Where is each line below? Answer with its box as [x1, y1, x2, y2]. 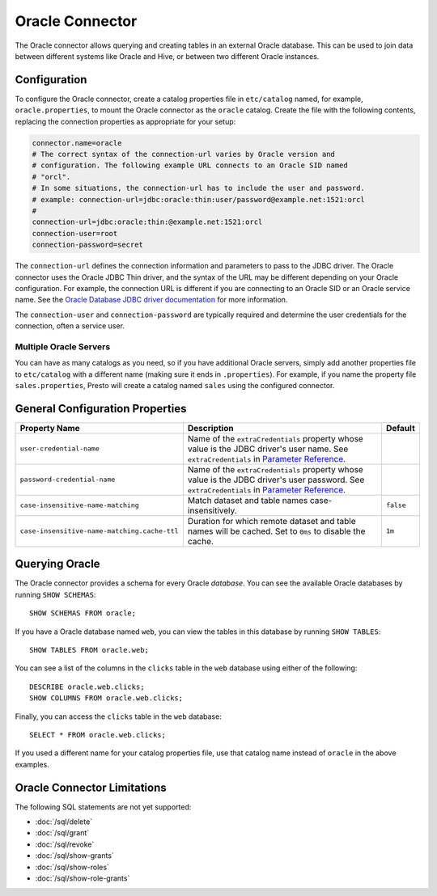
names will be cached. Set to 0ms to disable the [187, 526, 366, 537]
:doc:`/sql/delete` [35, 817, 93, 826]
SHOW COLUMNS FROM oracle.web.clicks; [29, 694, 184, 703]
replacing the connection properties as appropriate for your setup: [15, 116, 236, 126]
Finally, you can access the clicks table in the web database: [15, 712, 222, 721]
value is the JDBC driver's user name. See [187, 443, 349, 454]
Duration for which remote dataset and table [187, 515, 356, 526]
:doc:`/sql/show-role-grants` [35, 873, 130, 883]
